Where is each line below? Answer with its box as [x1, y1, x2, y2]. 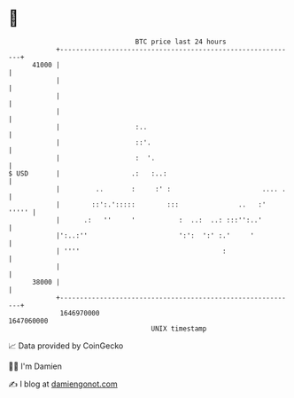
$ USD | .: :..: [8, 168, 167, 178]
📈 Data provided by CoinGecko [8, 340, 124, 351]
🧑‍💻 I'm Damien [8, 361, 63, 371]
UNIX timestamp [151, 324, 207, 333]
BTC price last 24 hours [135, 37, 227, 46]
